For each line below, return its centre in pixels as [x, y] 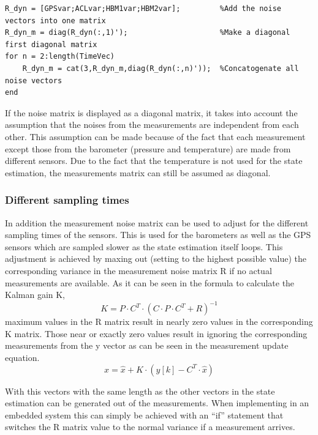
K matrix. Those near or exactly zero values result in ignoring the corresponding [156, 333]
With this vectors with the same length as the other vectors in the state [140, 391]
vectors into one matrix [55, 20]
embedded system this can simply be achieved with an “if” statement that [144, 415]
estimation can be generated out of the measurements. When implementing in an [157, 403]
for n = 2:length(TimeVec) [60, 57]
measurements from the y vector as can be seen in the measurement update [147, 345]
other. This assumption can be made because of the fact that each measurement [155, 136]
